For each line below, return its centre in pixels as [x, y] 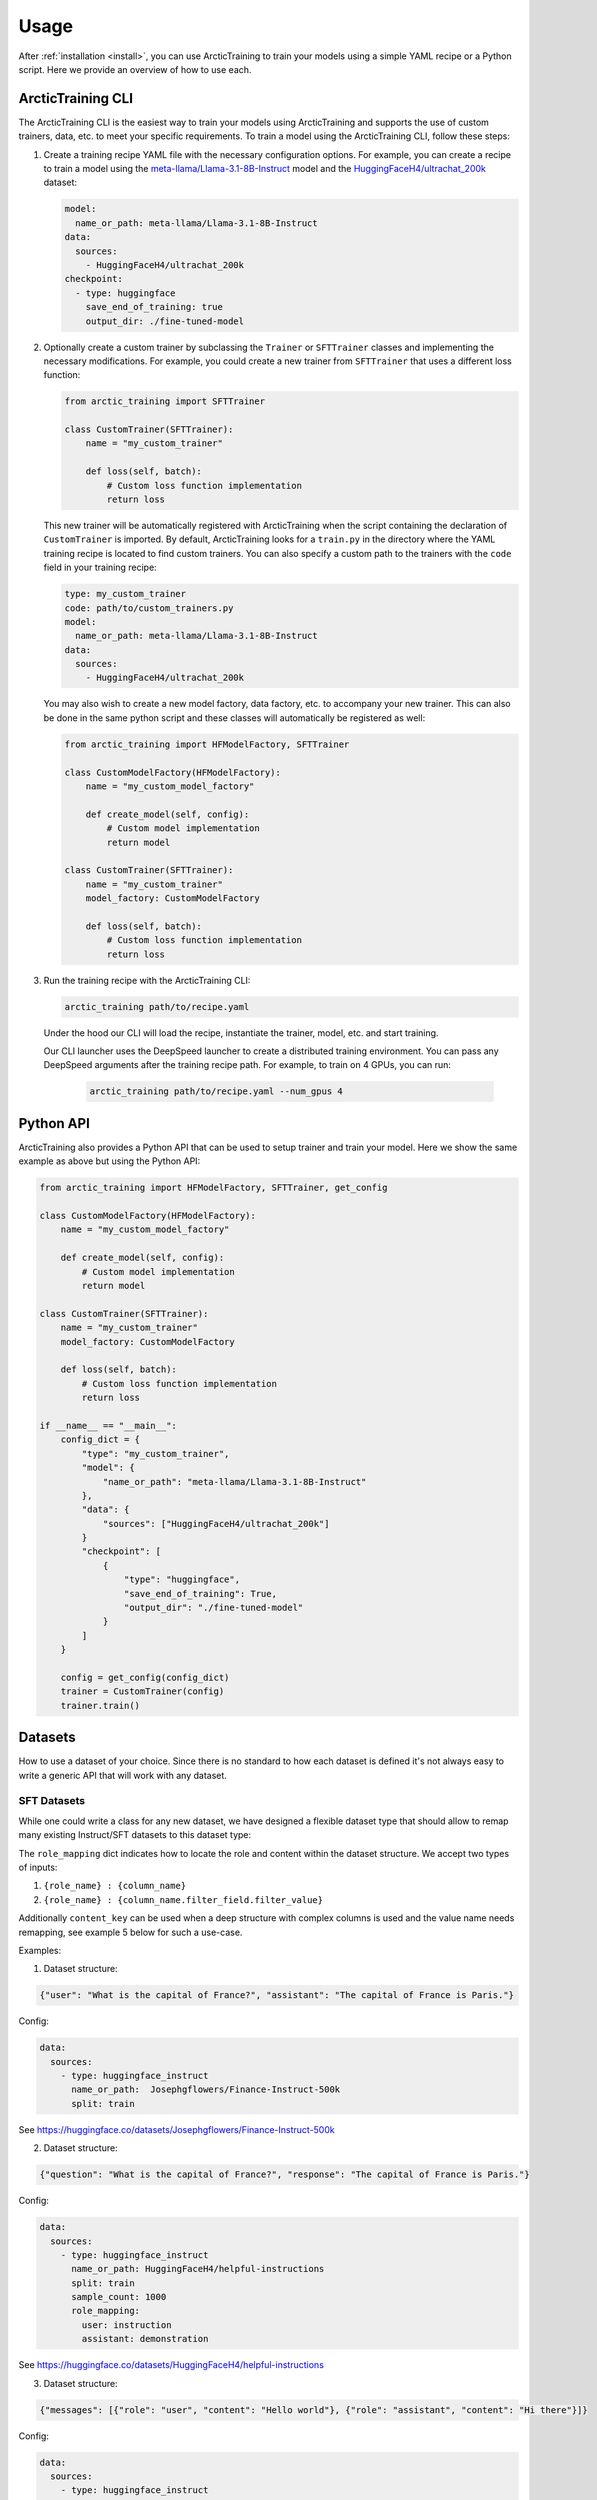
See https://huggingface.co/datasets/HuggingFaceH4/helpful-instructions [171, 2365]
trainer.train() [100, 1705]
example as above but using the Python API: [109, 1161]
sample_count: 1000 [119, 2297]
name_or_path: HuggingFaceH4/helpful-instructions [198, 2269]
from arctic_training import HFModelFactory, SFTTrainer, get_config [213, 1188]
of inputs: [38, 1867]
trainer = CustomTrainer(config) [142, 1691]
